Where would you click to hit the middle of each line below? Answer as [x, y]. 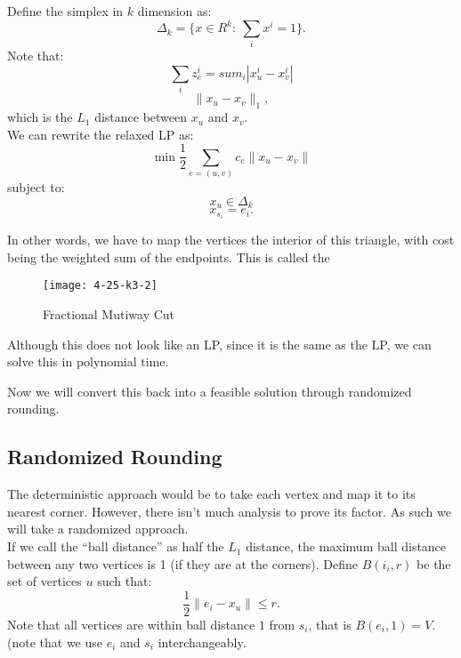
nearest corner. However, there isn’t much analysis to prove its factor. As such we [229, 511]
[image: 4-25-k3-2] [100, 286]
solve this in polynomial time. [88, 361]
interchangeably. [202, 642]
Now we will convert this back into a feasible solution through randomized [210, 391]
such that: [125, 581]
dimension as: [174, 11]
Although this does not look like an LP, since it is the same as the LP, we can [219, 344]
